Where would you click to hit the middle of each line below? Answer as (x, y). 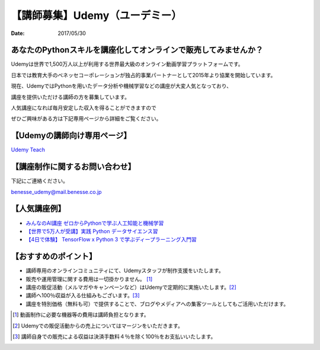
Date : (18, 33)
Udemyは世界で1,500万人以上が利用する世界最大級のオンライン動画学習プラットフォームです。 (127, 64)
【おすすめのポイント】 (54, 257)
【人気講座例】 (38, 209)
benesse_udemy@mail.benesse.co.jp (56, 192)
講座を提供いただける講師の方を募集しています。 (71, 97)
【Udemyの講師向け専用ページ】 (71, 136)
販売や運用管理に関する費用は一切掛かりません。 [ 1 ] (89, 279)
